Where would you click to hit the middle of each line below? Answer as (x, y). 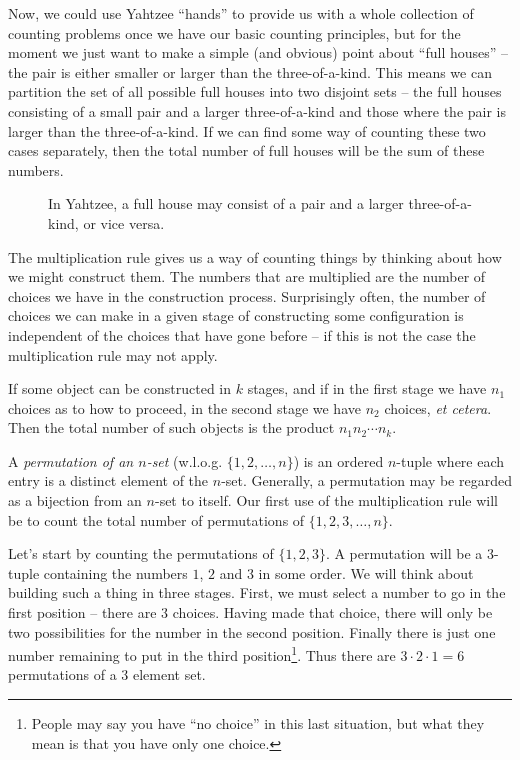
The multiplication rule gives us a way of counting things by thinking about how (255, 256)
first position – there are (82, 612)
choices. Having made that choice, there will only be (332, 612)
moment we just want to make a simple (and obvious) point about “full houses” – (258, 52)
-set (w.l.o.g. (184, 460)
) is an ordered (338, 460)
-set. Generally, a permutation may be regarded (366, 480)
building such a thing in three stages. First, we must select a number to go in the (257, 592)
